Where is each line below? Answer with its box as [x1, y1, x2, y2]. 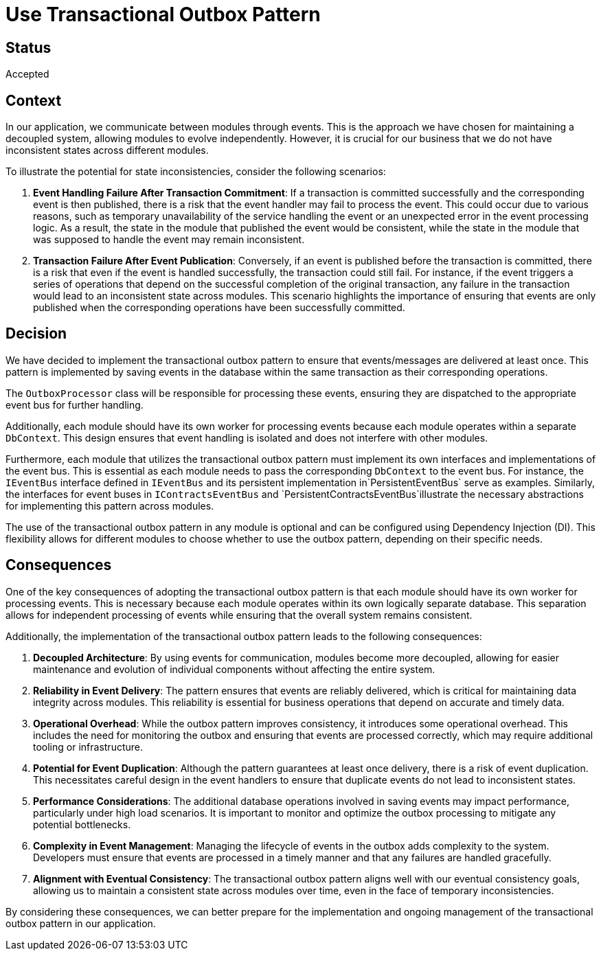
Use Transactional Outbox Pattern [5, 3, 321, 26]
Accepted [5, 68, 49, 80]
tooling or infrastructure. [33, 740, 143, 753]
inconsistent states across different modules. [5, 144, 209, 157]
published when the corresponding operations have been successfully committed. [33, 301, 405, 314]
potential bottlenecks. [33, 818, 131, 830]
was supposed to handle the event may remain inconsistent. [33, 234, 305, 246]
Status [5, 38, 52, 56]
